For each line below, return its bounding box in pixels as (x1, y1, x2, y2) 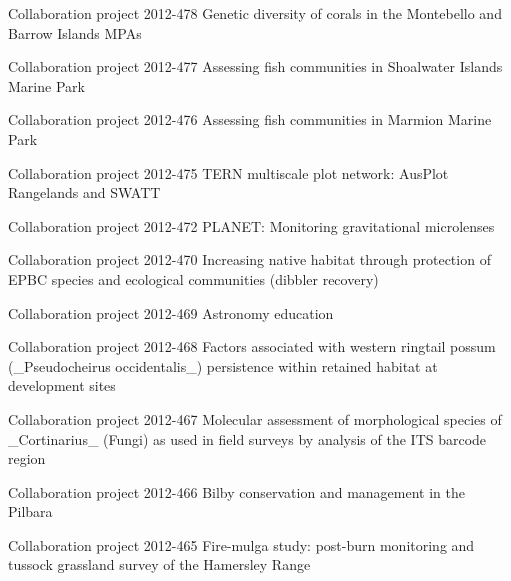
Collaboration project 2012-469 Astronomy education (8, 302, 334, 323)
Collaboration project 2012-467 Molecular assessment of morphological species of (8, 408, 502, 429)
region (8, 448, 46, 469)
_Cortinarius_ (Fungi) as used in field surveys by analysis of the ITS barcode (8, 428, 487, 449)
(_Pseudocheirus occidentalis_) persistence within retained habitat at (8, 355, 438, 376)
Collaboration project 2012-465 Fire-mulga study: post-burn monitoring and (8, 534, 475, 555)
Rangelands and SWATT (8, 182, 161, 203)
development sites (8, 375, 116, 396)
